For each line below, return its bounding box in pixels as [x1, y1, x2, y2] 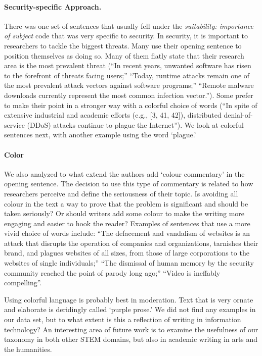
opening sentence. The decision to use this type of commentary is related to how [4, 178, 253, 189]
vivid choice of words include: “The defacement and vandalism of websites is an [4, 228, 250, 238]
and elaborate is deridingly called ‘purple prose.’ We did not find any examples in [4, 304, 256, 315]
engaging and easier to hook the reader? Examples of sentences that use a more [4, 218, 250, 228]
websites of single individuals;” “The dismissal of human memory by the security [4, 258, 254, 268]
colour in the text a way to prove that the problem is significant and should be [4, 198, 248, 209]
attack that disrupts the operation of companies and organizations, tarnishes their [4, 237, 258, 248]
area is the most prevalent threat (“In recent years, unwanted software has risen [4, 60, 251, 71]
